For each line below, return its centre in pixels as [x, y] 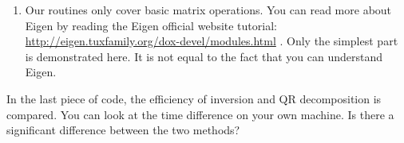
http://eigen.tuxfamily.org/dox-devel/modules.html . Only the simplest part [212, 41]
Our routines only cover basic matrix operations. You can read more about [208, 10]
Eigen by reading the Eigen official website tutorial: [151, 25]
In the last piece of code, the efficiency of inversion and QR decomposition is [194, 98]
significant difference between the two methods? [123, 130]
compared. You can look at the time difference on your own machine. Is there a [200, 114]
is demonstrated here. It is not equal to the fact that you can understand [204, 56]
